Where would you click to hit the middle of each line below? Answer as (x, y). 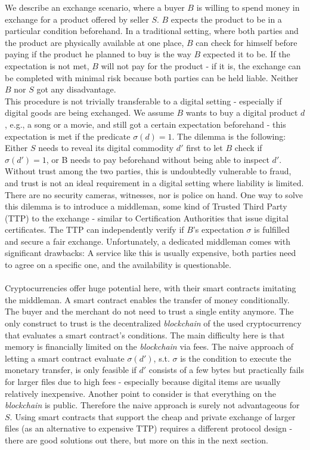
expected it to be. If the (247, 54)
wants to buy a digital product (242, 112)
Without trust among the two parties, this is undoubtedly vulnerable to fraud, (148, 171)
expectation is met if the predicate (68, 136)
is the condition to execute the (236, 358)
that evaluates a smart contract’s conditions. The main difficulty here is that (145, 335)
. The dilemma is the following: (229, 136)
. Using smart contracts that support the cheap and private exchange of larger (153, 416)
